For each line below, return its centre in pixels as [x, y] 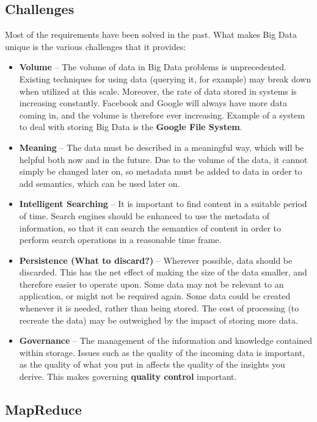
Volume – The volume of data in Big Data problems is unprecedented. [153, 67]
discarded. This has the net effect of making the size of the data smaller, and [163, 272]
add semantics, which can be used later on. [100, 183]
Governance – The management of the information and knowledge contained [166, 340]
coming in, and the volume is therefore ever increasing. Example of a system [162, 115]
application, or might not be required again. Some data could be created [155, 296]
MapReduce [43, 409]
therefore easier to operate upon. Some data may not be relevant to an [151, 284]
